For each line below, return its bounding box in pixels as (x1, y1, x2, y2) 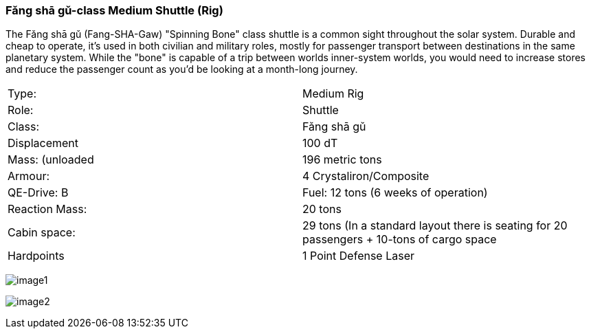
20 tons (302, 202, 342, 216)
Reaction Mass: (8, 202, 87, 216)
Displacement (8, 136, 79, 151)
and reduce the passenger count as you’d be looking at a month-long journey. (5, 63, 358, 76)
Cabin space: (8, 225, 76, 240)
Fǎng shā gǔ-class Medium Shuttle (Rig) (5, 3, 223, 17)
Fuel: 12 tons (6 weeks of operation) (302, 186, 488, 200)
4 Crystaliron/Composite (302, 169, 430, 183)
